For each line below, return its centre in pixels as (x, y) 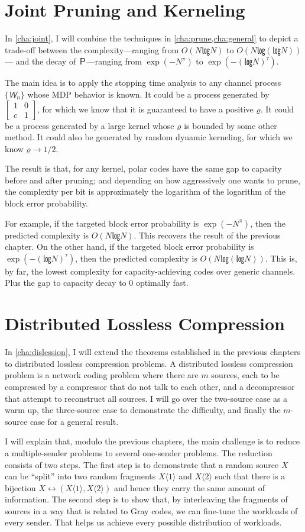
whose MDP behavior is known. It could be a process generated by (148, 94)
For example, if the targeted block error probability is (102, 223)
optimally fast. (162, 283)
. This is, (281, 258)
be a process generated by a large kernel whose (90, 125)
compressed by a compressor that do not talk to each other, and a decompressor (150, 386)
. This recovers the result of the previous (207, 235)
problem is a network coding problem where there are (102, 375)
